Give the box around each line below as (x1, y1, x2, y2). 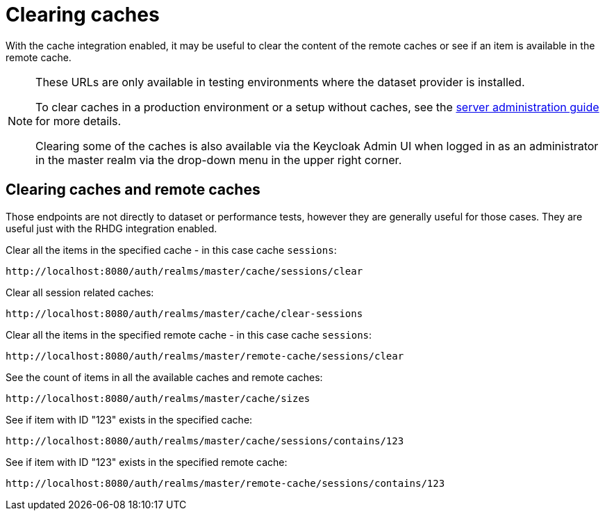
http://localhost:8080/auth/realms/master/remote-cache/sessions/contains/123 (6, 477, 445, 489)
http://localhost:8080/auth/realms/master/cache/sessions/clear (6, 265, 363, 277)
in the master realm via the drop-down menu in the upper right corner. (35, 152, 402, 167)
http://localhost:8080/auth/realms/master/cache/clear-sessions (6, 307, 363, 319)
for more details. (35, 113, 122, 128)
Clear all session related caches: (6, 286, 154, 298)
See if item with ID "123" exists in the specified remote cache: (6, 455, 288, 468)
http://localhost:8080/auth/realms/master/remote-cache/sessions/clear (6, 350, 404, 362)
